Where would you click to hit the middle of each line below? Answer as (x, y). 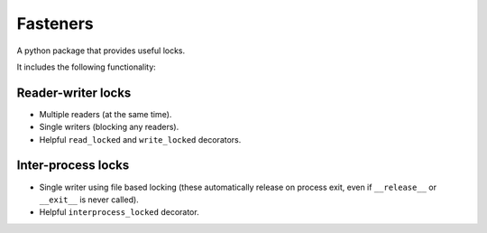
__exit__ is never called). (89, 200)
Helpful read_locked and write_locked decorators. (140, 139)
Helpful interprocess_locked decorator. (119, 212)
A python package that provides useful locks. (101, 51)
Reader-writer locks (74, 93)
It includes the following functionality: (87, 67)
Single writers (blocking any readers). (109, 127)
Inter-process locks (73, 166)
